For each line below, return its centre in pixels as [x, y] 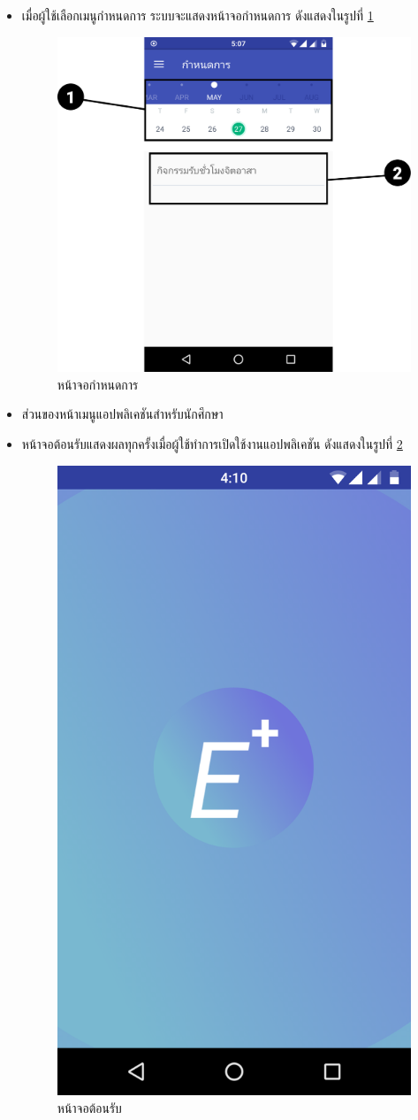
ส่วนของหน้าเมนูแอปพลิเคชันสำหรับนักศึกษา [122, 414]
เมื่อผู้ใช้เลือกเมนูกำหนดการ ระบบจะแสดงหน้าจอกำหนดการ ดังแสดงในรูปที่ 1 [198, 15]
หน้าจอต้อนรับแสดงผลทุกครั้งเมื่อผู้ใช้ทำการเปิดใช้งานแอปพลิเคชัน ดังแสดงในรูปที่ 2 [212, 444]
